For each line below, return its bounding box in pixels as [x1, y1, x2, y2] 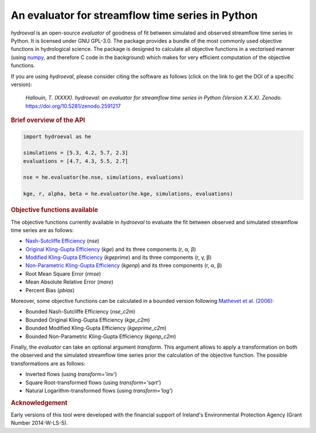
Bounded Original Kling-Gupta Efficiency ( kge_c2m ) [25, 316, 150, 323]
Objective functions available [11, 206, 98, 214]
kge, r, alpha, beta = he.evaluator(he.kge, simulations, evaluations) [23, 190, 233, 197]
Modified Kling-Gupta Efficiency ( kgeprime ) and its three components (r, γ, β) [25, 254, 212, 261]
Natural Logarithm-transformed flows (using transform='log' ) [25, 387, 173, 394]
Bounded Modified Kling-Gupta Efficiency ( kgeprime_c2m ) [25, 325, 167, 332]
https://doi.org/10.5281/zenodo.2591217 [25, 103, 121, 110]
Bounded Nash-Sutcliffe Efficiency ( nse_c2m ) [25, 308, 136, 315]
